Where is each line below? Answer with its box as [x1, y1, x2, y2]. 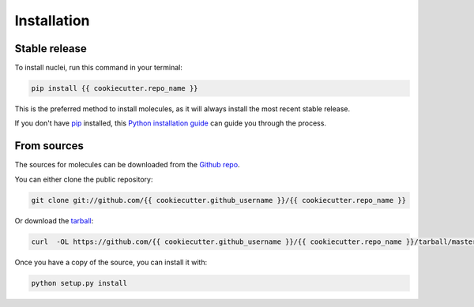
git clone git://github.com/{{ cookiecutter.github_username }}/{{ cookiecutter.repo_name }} [31, 196, 407, 204]
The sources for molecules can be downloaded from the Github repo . [14, 160, 240, 170]
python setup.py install [31, 279, 128, 287]
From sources [14, 139, 85, 153]
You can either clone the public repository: [14, 174, 153, 184]
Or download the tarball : [14, 215, 94, 225]
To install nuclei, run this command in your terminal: [14, 63, 183, 73]
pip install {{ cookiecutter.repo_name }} [31, 84, 198, 93]
